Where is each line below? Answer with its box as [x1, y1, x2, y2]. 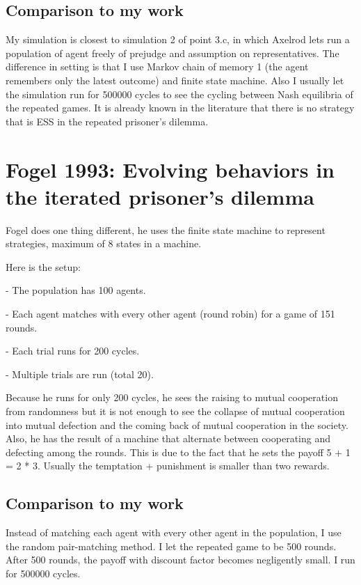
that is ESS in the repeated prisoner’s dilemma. [6, 114, 209, 128]
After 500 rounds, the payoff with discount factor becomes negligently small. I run [6, 552, 355, 567]
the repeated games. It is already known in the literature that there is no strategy [6, 100, 355, 115]
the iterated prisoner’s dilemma [6, 182, 314, 210]
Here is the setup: [6, 259, 81, 274]
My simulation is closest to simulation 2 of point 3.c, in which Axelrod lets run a [6, 32, 350, 47]
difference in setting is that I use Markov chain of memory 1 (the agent [6, 59, 309, 74]
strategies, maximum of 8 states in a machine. [6, 236, 202, 251]
